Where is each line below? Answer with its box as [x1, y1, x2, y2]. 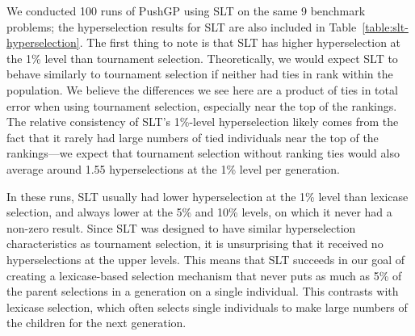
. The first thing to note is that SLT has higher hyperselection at [79, 34, 401, 51]
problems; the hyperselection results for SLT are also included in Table [6, 18, 357, 35]
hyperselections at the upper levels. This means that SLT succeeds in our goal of [6, 250, 405, 267]
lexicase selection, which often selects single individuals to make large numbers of [6, 298, 408, 315]
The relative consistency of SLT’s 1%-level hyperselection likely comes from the [6, 113, 399, 130]
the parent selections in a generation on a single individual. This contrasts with [6, 283, 399, 300]
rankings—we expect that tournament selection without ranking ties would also [6, 145, 400, 162]
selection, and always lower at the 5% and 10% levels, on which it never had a [6, 204, 392, 220]
